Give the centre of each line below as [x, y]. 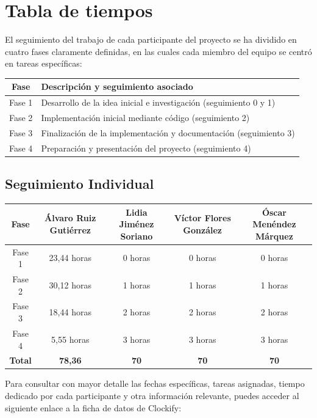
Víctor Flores [202, 218]
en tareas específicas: [44, 63]
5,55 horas [70, 339]
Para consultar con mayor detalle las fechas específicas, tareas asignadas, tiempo [155, 383]
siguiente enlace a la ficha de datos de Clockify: [93, 407]
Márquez [274, 236]
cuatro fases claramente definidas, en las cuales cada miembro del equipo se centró [158, 51]
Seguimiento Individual [80, 184]
